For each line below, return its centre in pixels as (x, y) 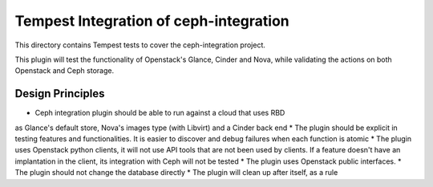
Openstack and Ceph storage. (65, 71)
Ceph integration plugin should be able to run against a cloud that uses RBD (160, 113)
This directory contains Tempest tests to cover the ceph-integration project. (140, 45)
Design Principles (60, 93)
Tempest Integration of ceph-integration (152, 21)
